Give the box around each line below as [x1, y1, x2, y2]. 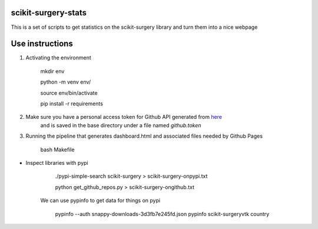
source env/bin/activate [40, 89, 98, 97]
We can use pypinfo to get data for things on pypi [40, 197, 161, 204]
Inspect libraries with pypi [25, 159, 88, 166]
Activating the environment [25, 54, 91, 61]
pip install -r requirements [40, 100, 103, 107]
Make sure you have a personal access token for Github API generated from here [25, 114, 223, 121]
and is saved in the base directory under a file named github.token [40, 121, 201, 129]
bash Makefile [40, 146, 75, 153]
